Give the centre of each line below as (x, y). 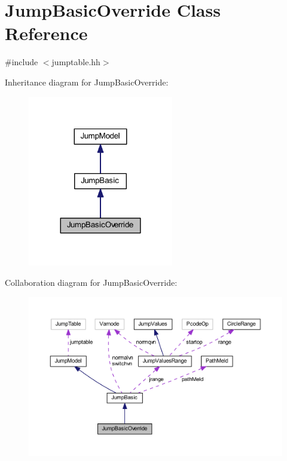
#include (22, 62)
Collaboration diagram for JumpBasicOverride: (91, 282)
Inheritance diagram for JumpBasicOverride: (87, 82)
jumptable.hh (76, 62)
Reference (46, 33)
